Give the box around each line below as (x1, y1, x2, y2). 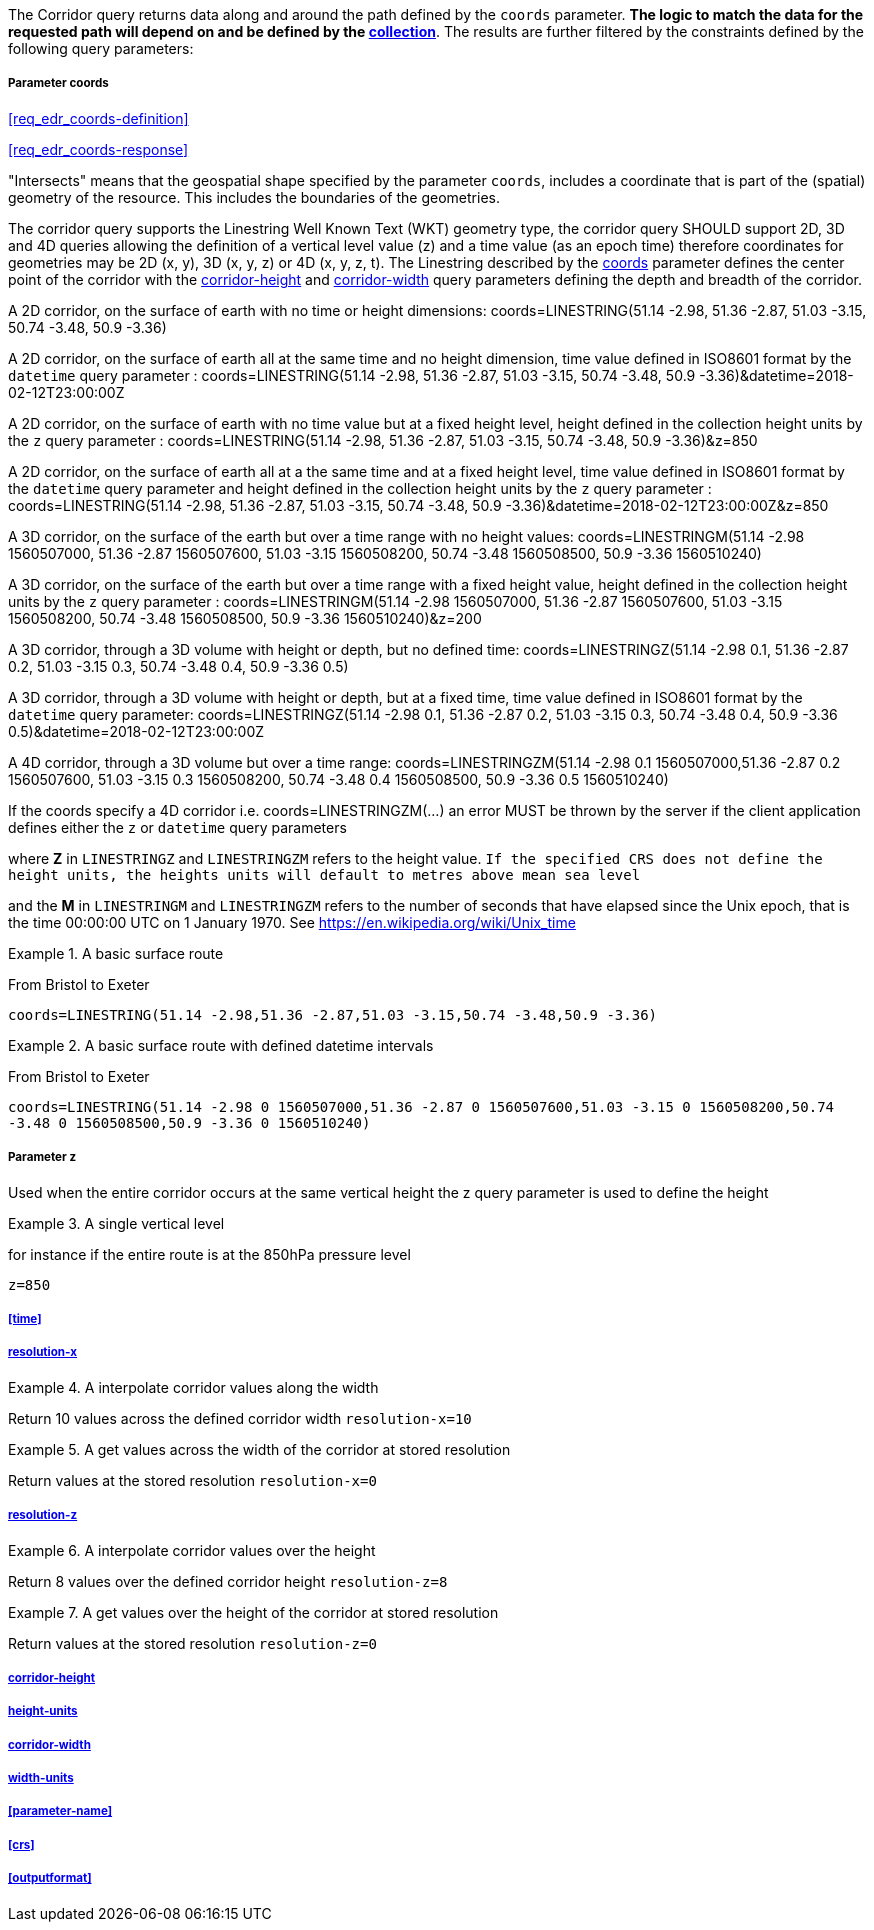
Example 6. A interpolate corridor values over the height (8, 1541, 376, 1559)
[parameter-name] (8, 1804, 113, 1819)
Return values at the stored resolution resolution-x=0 (8, 1471, 377, 1489)
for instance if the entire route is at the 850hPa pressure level (8, 1245, 411, 1263)
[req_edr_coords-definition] (8, 109, 189, 127)
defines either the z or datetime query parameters (8, 818, 347, 836)
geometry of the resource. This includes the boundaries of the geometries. (8, 188, 500, 206)
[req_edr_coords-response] (8, 140, 189, 158)
